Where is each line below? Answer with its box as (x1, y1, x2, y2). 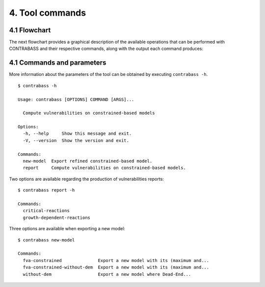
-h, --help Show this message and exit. (23, 131, 132, 137)
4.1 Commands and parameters (9, 59, 106, 67)
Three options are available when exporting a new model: (9, 226, 125, 232)
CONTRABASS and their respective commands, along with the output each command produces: (9, 46, 204, 51)
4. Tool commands (9, 7, 86, 18)
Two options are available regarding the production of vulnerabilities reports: (9, 176, 164, 182)
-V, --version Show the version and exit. (23, 138, 130, 143)
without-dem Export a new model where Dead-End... (23, 271, 191, 277)
